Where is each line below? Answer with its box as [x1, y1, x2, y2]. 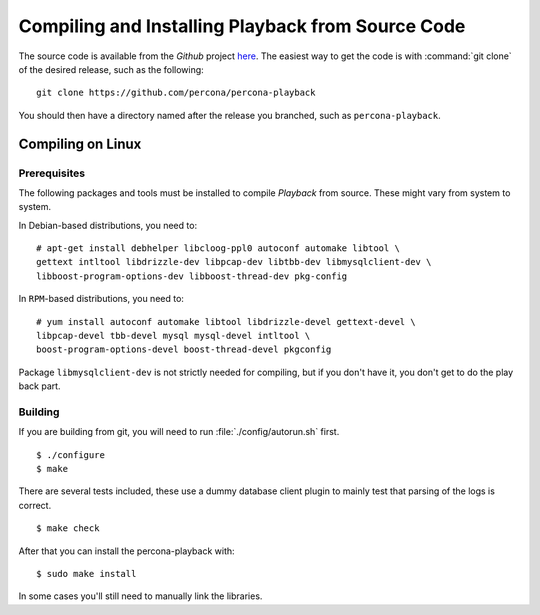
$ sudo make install [36, 568, 137, 580]
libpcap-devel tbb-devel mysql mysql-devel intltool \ [36, 330, 311, 341]
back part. [18, 380, 61, 392]
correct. [18, 499, 52, 511]
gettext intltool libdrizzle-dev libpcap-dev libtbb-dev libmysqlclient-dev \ [36, 256, 432, 268]
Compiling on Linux [18, 135, 142, 152]
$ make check [36, 523, 100, 534]
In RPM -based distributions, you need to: [18, 293, 185, 305]
